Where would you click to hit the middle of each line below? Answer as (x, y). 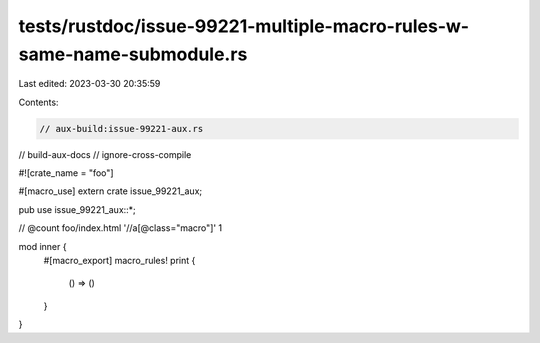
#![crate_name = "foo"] (66, 173)
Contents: (38, 102)
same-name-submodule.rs (133, 54)
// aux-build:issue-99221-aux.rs (121, 128)
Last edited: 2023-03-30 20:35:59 (89, 84)
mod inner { (42, 246)
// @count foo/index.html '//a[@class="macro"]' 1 (120, 228)
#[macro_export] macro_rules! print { (119, 261)
